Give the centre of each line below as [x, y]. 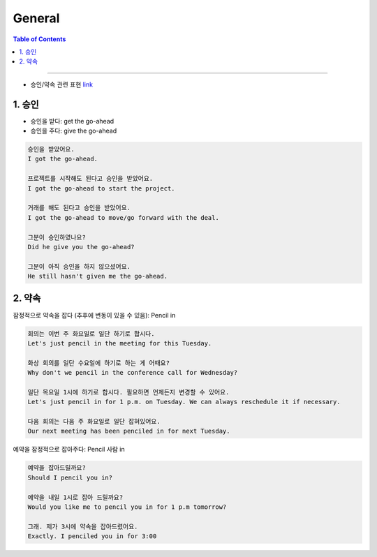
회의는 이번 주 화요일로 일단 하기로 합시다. [91, 334]
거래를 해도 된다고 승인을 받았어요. [79, 208]
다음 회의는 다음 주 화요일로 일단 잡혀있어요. [94, 422]
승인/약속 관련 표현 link [62, 84]
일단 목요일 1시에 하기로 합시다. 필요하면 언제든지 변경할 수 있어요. [128, 392]
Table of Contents [39, 39]
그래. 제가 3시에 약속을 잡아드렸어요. [83, 526]
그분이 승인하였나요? [57, 237]
